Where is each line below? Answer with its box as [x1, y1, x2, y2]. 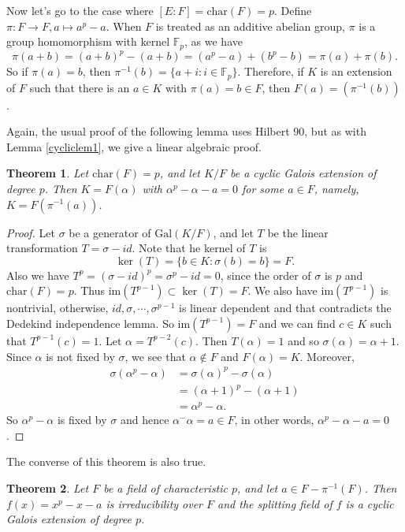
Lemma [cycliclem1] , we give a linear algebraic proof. [6, 138, 262, 154]
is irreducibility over [106, 495, 203, 512]
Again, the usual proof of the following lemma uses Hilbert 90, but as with [6, 123, 366, 140]
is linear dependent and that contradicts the [179, 299, 392, 316]
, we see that [124, 348, 186, 364]
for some [241, 180, 284, 196]
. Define [274, 2, 312, 18]
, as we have [184, 33, 243, 50]
